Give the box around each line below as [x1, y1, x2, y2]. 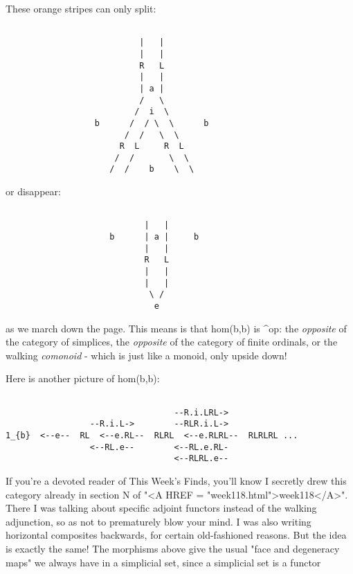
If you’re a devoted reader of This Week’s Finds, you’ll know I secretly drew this [6, 473, 347, 487]
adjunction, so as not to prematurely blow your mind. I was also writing [6, 514, 311, 528]
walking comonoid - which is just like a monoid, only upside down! [6, 348, 287, 362]
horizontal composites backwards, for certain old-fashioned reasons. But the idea [6, 528, 347, 542]
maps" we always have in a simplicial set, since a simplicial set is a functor [6, 555, 321, 569]
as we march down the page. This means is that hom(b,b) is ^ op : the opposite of [6, 321, 347, 335]
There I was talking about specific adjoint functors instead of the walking [6, 501, 317, 515]
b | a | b [109, 232, 199, 242]
